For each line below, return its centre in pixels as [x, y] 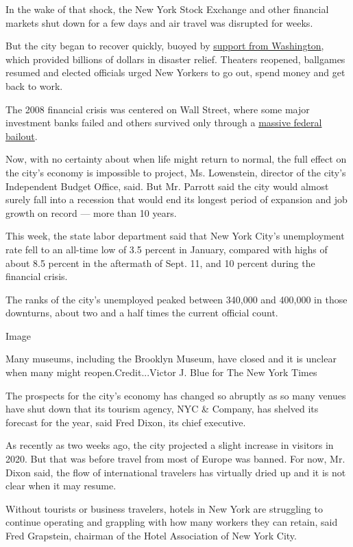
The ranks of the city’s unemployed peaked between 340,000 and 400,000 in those [176, 299]
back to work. [34, 85]
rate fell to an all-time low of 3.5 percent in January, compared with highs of [167, 249]
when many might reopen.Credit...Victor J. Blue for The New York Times [161, 372]
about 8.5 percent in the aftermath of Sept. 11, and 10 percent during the [160, 263]
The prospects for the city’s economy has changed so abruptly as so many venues [176, 395]
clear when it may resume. [61, 486]
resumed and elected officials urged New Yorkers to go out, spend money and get [175, 72]
